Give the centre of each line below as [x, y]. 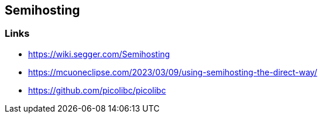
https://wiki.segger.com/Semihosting [99, 54]
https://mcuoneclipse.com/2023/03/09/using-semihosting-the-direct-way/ [173, 72]
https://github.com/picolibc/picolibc [97, 90]
